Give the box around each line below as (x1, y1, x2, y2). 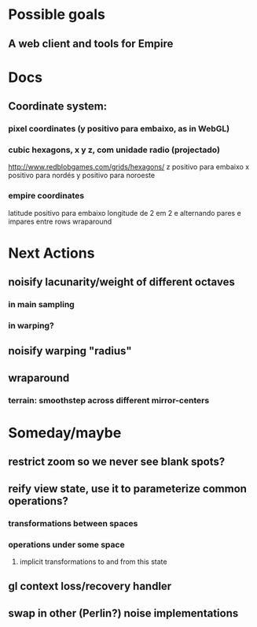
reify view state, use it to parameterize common (8, 482, 248, 495)
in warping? (8, 321, 55, 332)
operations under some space (8, 539, 125, 550)
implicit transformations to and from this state (19, 557, 167, 566)
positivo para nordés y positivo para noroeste (8, 171, 156, 180)
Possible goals (8, 6, 106, 24)
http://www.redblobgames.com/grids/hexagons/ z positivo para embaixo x (8, 162, 250, 172)
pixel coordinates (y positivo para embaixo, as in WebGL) (8, 124, 230, 135)
